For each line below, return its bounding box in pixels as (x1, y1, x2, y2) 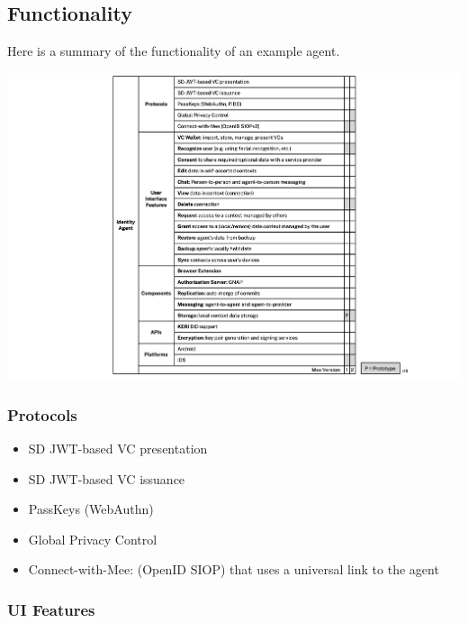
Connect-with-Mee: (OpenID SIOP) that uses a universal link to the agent (28, 560, 439, 579)
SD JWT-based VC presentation (28, 439, 208, 458)
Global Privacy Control (28, 529, 157, 548)
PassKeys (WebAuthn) (28, 499, 154, 518)
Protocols (7, 403, 77, 426)
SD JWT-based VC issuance (28, 469, 185, 488)
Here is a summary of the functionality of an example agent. (7, 41, 340, 60)
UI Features (7, 598, 95, 620)
